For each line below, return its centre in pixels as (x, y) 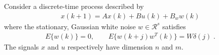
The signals (22, 47)
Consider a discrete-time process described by (74, 6)
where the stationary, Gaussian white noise (70, 26)
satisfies (174, 26)
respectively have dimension (110, 47)
